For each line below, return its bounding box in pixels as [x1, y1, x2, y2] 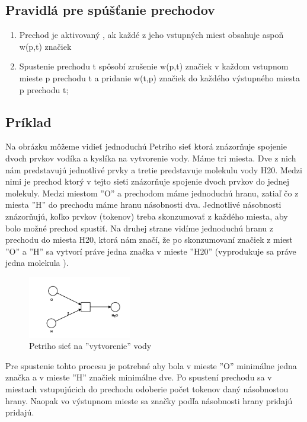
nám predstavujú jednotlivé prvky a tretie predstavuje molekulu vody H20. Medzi [5, 163, 302, 176]
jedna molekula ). [5, 256, 69, 269]
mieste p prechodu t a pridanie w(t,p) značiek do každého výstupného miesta [19, 71, 300, 84]
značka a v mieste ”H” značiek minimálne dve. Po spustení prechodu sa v [5, 371, 272, 383]
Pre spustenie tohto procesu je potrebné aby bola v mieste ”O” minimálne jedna [5, 359, 297, 372]
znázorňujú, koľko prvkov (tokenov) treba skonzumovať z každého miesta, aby [5, 210, 288, 222]
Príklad [5, 112, 52, 131]
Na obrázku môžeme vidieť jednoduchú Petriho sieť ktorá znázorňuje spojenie [5, 140, 287, 153]
